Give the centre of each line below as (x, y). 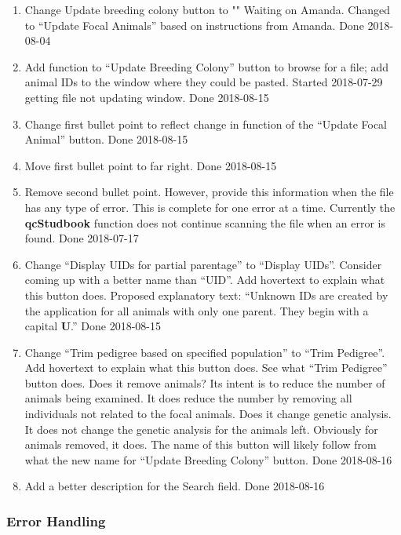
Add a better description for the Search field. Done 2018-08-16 (175, 486)
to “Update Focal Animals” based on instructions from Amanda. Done (194, 25)
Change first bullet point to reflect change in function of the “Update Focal (206, 124)
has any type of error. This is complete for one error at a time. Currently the (210, 207)
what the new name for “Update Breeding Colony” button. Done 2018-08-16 (208, 459)
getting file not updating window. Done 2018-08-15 (147, 97)
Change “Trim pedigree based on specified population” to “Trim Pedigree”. (205, 352)
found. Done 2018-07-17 (82, 238)
